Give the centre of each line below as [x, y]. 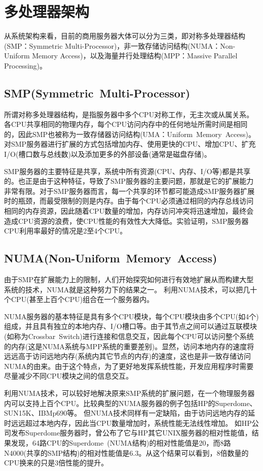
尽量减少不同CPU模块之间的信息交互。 [69, 376]
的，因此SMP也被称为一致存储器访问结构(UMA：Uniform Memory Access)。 [130, 134]
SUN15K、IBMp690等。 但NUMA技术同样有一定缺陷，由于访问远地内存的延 [130, 413]
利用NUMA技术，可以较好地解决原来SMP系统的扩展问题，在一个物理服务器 [129, 393]
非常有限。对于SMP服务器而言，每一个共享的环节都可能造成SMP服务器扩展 [129, 191]
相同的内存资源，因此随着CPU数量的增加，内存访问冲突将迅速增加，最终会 [129, 211]
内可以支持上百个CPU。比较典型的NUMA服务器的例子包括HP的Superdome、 [130, 403]
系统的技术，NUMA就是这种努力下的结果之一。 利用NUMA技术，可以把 [124, 289]
